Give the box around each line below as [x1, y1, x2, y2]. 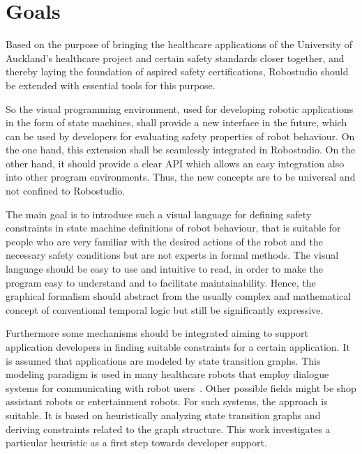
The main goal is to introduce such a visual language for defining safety [6, 206, 312, 221]
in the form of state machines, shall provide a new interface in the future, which [6, 115, 347, 130]
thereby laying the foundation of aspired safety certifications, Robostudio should [6, 64, 349, 79]
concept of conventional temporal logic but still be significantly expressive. [6, 302, 324, 317]
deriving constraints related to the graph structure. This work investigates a [6, 421, 331, 436]
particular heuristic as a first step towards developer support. [6, 435, 267, 450]
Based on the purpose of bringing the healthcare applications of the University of [6, 37, 352, 52]
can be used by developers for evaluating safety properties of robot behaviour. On [6, 128, 355, 143]
